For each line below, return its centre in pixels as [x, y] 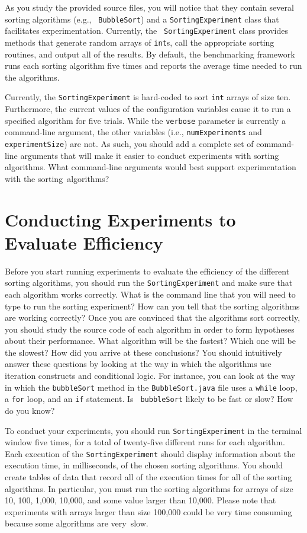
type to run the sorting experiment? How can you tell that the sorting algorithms [152, 306]
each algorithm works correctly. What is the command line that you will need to [150, 294]
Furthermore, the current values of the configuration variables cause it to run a [148, 108]
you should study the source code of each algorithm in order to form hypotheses [150, 329]
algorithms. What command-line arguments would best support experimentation [151, 167]
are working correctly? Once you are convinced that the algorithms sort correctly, [153, 317]
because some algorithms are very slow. [77, 523]
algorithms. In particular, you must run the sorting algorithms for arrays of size [149, 488]
